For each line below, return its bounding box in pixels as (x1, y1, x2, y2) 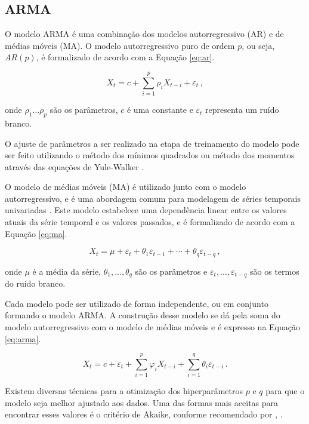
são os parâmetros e (135, 265, 208, 277)
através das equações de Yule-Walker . (5, 160, 144, 173)
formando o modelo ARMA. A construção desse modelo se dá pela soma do (5, 309, 280, 321)
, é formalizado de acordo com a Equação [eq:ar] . (36, 51, 215, 63)
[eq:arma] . (5, 332, 41, 345)
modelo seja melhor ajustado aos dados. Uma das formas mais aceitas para (5, 396, 279, 408)
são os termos (250, 265, 299, 277)
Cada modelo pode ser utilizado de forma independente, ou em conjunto (5, 297, 268, 309)
